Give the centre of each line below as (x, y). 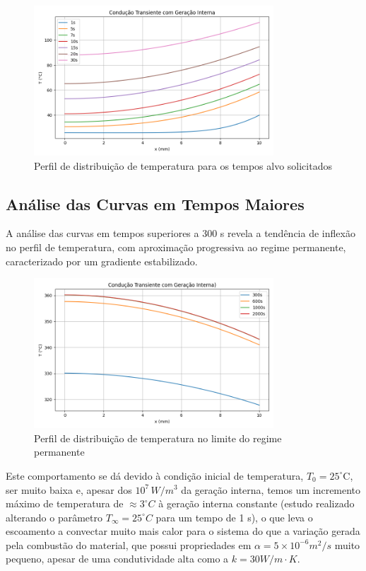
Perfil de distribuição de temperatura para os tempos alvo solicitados (183, 165)
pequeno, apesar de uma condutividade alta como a (117, 559)
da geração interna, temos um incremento (271, 489)
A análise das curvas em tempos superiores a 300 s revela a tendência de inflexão (181, 233)
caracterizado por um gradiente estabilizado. (102, 261)
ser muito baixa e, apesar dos (69, 489)
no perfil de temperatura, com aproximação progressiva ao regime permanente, (176, 247)
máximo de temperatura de (65, 503)
